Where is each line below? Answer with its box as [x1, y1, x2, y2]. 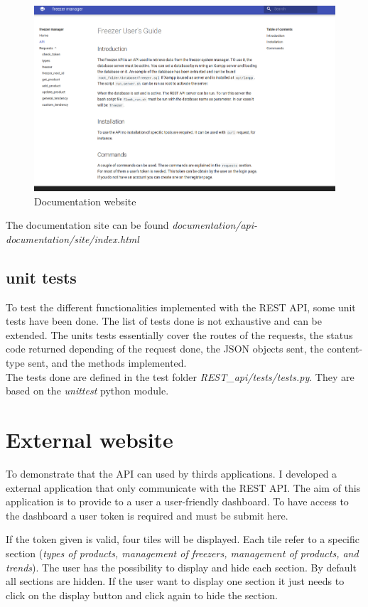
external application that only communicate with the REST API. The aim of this [6, 480, 361, 495]
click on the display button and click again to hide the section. [6, 587, 278, 602]
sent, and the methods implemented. [28, 355, 187, 370]
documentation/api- [172, 217, 258, 232]
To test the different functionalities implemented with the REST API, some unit [6, 299, 356, 314]
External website [6, 425, 173, 454]
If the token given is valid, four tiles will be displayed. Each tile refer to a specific [6, 532, 359, 547]
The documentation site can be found [6, 217, 169, 232]
